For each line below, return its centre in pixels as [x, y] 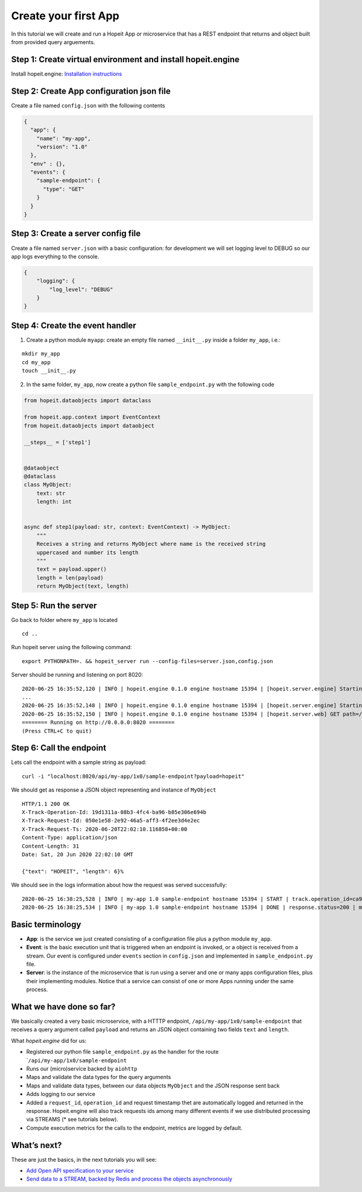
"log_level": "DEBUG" [81, 289]
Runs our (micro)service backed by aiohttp [82, 1069]
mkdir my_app [41, 354]
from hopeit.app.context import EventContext [92, 417]
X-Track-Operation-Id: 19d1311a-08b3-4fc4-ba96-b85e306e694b [114, 812]
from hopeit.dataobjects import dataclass [87, 400]
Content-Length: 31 [51, 846]
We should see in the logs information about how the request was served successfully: [119, 885]
